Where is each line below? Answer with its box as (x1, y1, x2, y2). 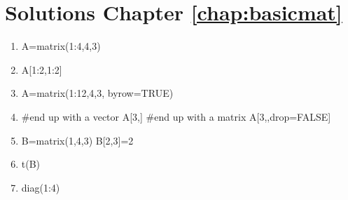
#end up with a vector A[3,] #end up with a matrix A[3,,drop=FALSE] (21, 109, 331, 124)
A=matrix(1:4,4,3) (21, 39, 101, 53)
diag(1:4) (21, 180, 60, 194)
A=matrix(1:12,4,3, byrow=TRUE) (21, 86, 174, 100)
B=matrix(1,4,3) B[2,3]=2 (21, 133, 134, 147)
